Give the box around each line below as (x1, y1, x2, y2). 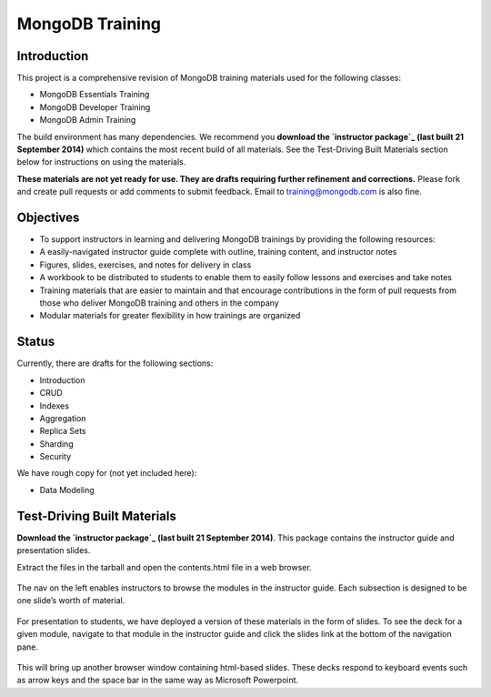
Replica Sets (39, 426, 86, 437)
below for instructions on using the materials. (16, 157, 186, 167)
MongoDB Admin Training (39, 115, 136, 126)
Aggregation (39, 412, 86, 423)
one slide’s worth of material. (16, 595, 125, 606)
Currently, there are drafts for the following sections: (16, 358, 214, 369)
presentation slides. (16, 545, 91, 556)
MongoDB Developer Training (39, 101, 151, 113)
